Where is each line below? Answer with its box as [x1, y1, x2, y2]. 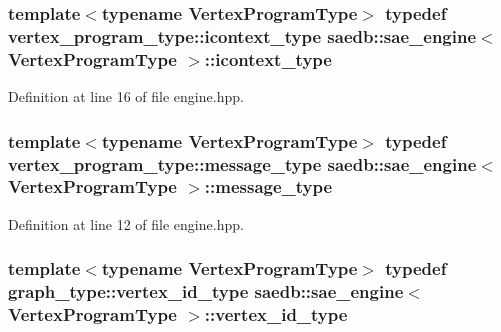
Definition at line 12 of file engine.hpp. [8, 213, 244, 234]
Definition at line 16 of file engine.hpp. [8, 86, 244, 107]
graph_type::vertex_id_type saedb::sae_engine [8, 279, 404, 304]
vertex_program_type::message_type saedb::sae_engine [8, 151, 477, 176]
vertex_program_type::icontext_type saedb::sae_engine [8, 23, 477, 48]
